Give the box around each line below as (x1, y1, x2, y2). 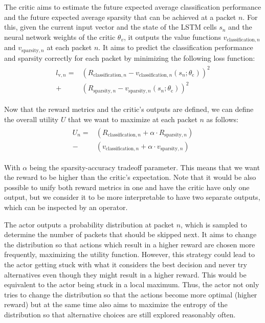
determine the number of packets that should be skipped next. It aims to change (4, 229, 257, 240)
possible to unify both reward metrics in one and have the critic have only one (4, 181, 250, 192)
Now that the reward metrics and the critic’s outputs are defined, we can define (4, 104, 254, 114)
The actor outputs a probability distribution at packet (4, 219, 174, 229)
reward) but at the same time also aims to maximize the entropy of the (4, 299, 228, 310)
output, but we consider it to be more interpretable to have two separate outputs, (4, 192, 260, 202)
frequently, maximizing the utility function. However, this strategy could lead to (4, 249, 255, 260)
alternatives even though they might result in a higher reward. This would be (4, 269, 247, 280)
